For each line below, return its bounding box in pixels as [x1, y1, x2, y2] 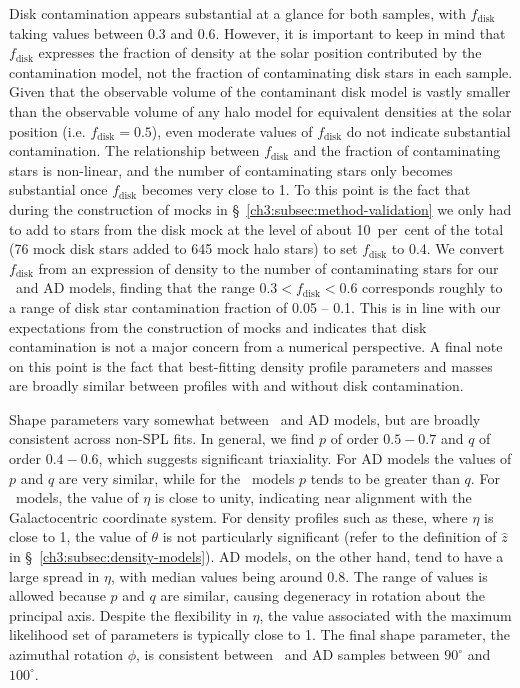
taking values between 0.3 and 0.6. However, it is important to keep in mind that [9, 22, 506, 43]
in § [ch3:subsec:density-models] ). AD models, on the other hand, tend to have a [9, 546, 504, 567]
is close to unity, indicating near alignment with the [154, 487, 472, 508]
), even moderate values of [151, 120, 313, 141]
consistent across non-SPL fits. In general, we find [9, 428, 315, 449]
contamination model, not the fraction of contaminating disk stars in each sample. [9, 61, 513, 82]
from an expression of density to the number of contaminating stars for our [38, 257, 499, 278]
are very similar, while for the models [58, 467, 295, 488]
